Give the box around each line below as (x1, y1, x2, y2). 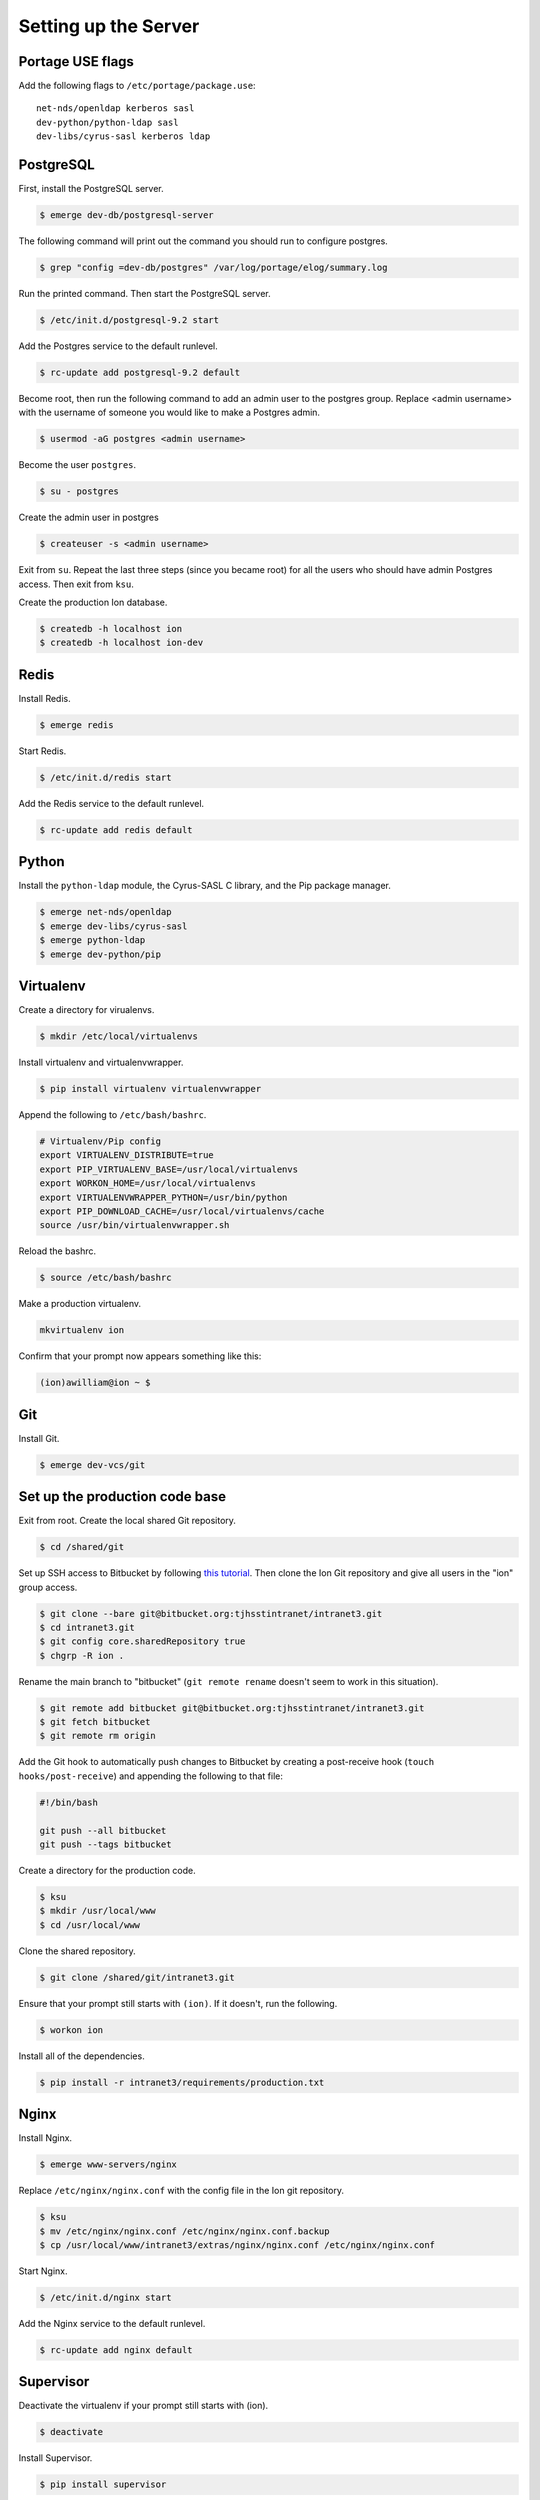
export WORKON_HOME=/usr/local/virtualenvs (39, 1178, 257, 1189)
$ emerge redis (39, 719, 114, 730)
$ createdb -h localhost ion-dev (39, 637, 204, 649)
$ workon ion (39, 2024, 104, 2035)
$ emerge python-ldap (39, 935, 146, 946)
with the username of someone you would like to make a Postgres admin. (18, 406, 320, 419)
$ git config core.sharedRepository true (39, 1636, 246, 1647)
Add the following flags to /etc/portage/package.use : (18, 80, 256, 92)
